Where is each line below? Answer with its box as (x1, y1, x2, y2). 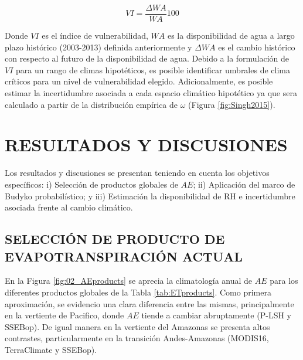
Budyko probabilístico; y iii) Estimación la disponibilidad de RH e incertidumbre (5, 189, 295, 202)
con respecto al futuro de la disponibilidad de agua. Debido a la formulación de (5, 52, 290, 64)
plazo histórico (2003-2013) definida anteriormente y (5, 40, 192, 53)
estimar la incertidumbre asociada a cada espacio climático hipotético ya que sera (5, 87, 297, 99)
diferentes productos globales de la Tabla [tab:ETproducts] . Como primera (5, 286, 271, 298)
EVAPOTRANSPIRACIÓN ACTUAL (5, 247, 243, 265)
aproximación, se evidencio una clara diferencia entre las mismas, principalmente (5, 297, 294, 310)
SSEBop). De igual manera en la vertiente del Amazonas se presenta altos (5, 320, 270, 332)
